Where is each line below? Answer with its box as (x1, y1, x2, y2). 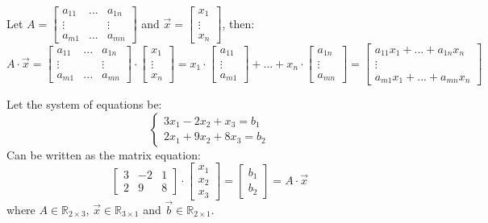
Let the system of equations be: (6, 96, 162, 112)
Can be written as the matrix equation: (6, 146, 201, 163)
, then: (222, 14, 255, 31)
